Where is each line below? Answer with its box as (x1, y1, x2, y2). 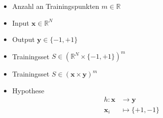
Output (12, 34, 35, 44)
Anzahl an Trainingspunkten (12, 1, 99, 11)
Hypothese (12, 85, 45, 95)
